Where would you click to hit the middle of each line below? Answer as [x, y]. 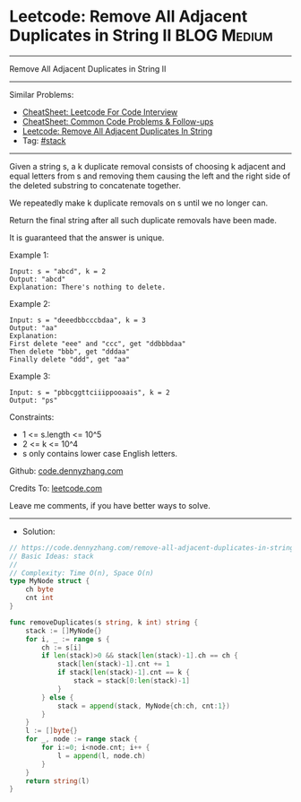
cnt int [39, 598]
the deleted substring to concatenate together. [95, 185]
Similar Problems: [42, 94]
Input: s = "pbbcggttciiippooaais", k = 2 [90, 392]
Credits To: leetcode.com [56, 488]
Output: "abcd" [38, 279]
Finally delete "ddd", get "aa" [69, 359]
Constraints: [32, 417]
